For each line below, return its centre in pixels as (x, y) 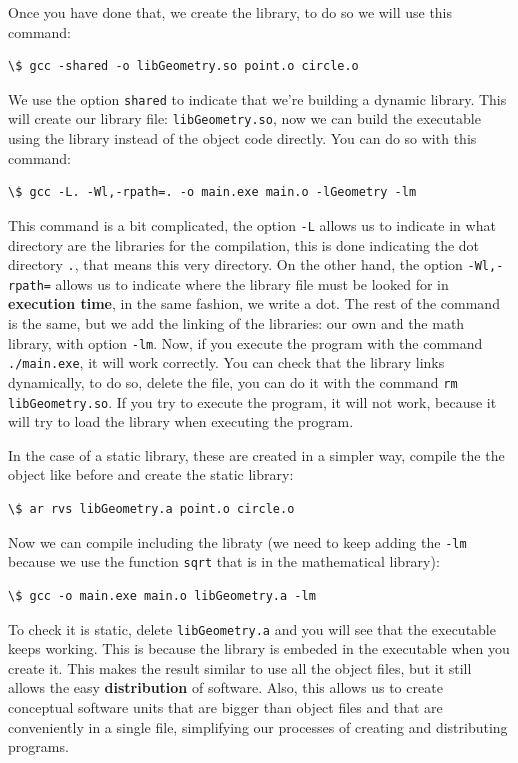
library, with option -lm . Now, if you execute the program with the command (245, 342)
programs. (38, 746)
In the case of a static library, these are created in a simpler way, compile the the (256, 454)
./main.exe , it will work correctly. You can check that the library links (226, 362)
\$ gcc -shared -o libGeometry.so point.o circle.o (183, 66)
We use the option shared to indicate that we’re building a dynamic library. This (257, 98)
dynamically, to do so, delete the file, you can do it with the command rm (233, 381)
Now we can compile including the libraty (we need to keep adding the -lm (237, 541)
